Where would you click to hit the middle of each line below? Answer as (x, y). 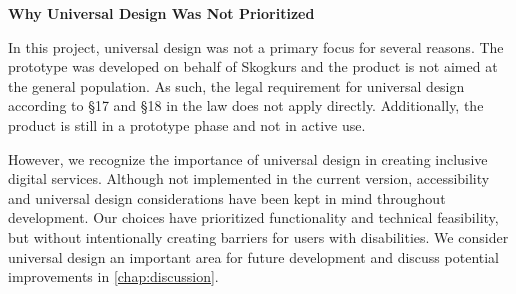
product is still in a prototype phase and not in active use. (187, 124)
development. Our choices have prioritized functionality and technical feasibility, (253, 217)
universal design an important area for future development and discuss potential (254, 256)
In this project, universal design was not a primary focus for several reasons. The (256, 46)
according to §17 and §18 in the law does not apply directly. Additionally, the (246, 105)
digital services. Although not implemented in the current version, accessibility (249, 178)
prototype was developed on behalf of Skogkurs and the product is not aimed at (253, 66)
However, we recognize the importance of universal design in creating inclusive (248, 158)
